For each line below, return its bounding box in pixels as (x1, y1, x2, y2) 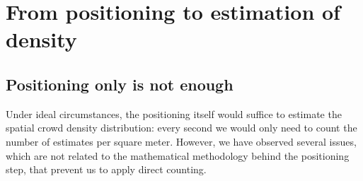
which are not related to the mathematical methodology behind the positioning (6, 148, 350, 163)
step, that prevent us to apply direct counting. (6, 162, 207, 177)
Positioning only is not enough (6, 73, 234, 95)
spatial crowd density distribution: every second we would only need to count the (6, 120, 357, 135)
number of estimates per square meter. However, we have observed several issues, (6, 134, 357, 148)
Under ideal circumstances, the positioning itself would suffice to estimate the (6, 106, 342, 121)
